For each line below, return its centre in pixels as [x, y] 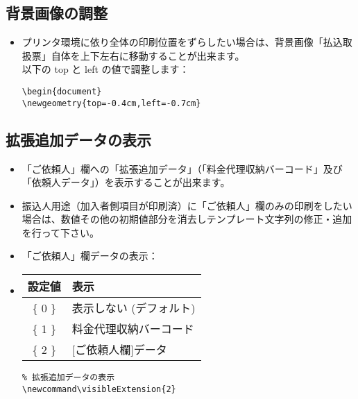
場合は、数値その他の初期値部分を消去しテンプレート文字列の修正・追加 [187, 219]
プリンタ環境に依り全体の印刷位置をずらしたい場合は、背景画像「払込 [182, 42]
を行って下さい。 [61, 232]
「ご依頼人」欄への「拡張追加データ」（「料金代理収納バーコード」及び [182, 168]
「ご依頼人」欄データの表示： [90, 256]
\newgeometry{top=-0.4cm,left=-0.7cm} [111, 103]
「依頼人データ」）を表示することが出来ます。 [126, 182]
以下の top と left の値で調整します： [105, 69]
